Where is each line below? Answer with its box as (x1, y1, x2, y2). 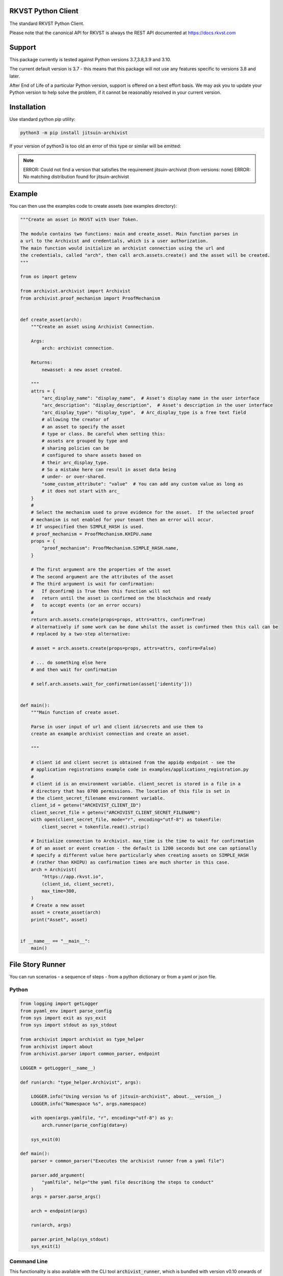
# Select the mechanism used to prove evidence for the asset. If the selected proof (31, 509, 254, 516)
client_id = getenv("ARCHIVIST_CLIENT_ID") (31, 802, 141, 808)
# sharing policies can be (41, 445, 109, 451)
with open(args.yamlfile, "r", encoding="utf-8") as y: (31, 1115, 174, 1121)
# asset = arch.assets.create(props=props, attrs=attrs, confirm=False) (31, 645, 217, 651)
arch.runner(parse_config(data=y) (41, 1122, 128, 1128)
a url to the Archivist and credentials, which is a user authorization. (20, 238, 209, 244)
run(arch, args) (31, 1222, 71, 1228)
